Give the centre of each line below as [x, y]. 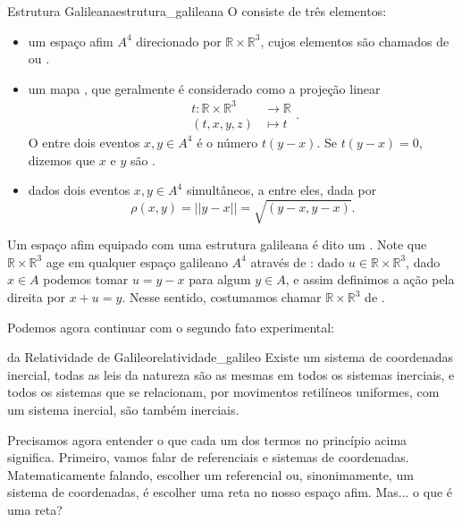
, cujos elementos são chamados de [355, 41]
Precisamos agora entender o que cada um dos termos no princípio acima [207, 439]
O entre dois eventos [84, 142]
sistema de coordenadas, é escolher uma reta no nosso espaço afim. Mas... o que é [230, 492]
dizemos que [62, 160]
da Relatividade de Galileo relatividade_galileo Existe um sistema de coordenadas [231, 357]
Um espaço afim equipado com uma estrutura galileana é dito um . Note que [217, 244]
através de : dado [298, 261]
